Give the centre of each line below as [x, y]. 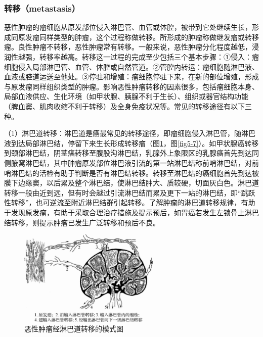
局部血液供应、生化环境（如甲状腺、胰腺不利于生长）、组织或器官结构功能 [126, 96]
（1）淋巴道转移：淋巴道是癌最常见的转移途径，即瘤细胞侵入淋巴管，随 [123, 133]
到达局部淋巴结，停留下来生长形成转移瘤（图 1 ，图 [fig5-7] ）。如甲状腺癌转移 [135, 143]
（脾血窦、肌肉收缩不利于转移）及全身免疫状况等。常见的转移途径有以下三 [128, 106]
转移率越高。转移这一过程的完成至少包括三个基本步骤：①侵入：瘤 [149, 57]
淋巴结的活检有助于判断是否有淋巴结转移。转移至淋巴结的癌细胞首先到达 [131, 173]
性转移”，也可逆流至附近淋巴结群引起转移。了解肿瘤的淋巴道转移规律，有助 [130, 202]
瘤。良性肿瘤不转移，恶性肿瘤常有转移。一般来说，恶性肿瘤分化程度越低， [128, 47]
